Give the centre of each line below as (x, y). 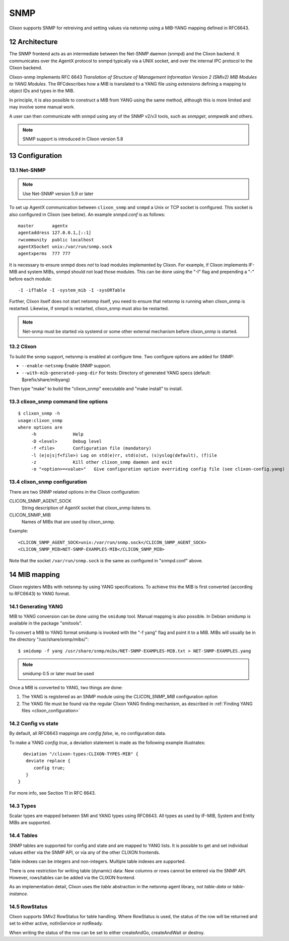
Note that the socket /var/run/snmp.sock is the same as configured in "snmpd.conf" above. (106, 560)
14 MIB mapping (35, 575)
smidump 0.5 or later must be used (58, 674)
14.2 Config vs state (34, 723)
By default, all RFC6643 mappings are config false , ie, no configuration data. (88, 733)
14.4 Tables (23, 836)
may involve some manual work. (42, 107)
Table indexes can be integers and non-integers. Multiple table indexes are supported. (97, 861)
